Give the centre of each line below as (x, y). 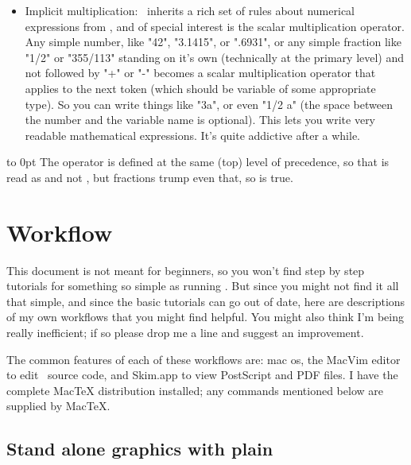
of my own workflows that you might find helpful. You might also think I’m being (205, 317)
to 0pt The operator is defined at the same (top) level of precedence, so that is (198, 162)
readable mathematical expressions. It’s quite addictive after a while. (192, 135)
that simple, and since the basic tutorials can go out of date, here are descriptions (206, 301)
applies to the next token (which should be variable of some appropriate (200, 88)
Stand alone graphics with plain (140, 449)
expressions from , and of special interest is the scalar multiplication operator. (215, 26)
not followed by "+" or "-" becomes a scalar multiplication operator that (200, 73)
